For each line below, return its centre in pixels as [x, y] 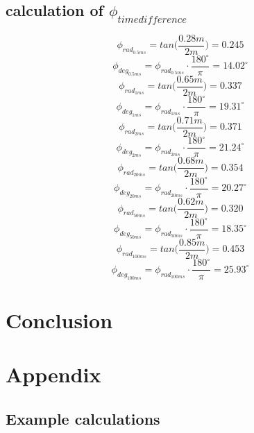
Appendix [53, 374]
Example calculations [83, 418]
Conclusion [59, 320]
